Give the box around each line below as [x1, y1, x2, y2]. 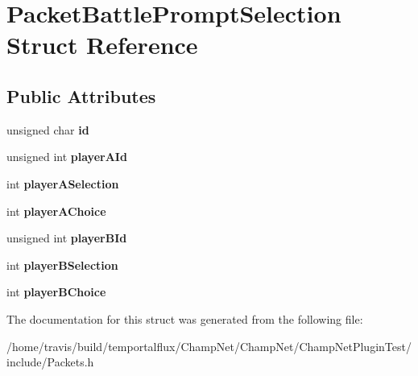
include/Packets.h [6, 353, 94, 370]
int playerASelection [6, 175, 119, 192]
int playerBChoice [6, 283, 106, 300]
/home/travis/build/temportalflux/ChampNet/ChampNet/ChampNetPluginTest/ [6, 337, 412, 354]
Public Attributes [6, 83, 156, 108]
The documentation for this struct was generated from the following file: [6, 310, 363, 327]
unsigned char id [6, 121, 89, 138]
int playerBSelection [6, 256, 118, 273]
